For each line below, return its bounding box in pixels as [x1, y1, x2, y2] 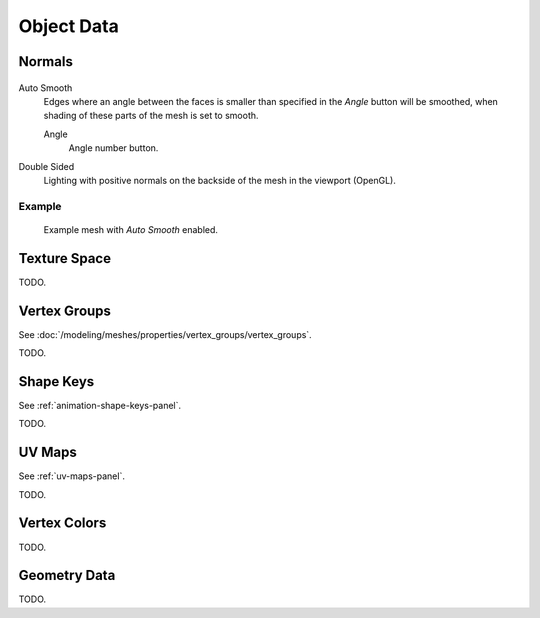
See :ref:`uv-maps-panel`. [18, 470, 125, 482]
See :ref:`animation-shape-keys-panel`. [18, 399, 182, 411]
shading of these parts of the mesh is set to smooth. [43, 110, 259, 122]
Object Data [18, 15, 119, 37]
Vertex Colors [18, 515, 107, 532]
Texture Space [18, 250, 112, 267]
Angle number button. [68, 142, 159, 154]
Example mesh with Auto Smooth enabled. [43, 223, 219, 235]
